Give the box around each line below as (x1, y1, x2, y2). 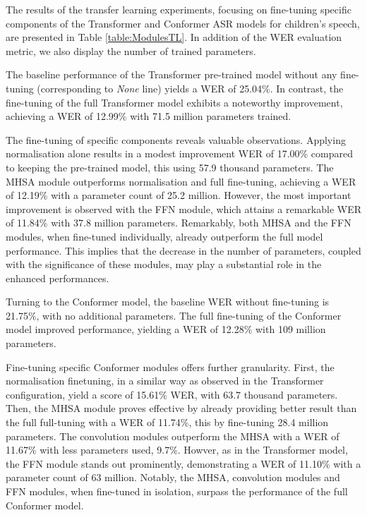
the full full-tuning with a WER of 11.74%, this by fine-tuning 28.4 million (6, 415, 329, 430)
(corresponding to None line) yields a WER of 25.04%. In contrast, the (37, 80, 344, 95)
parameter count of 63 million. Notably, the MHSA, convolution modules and (6, 470, 340, 485)
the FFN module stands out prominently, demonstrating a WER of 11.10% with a (6, 456, 361, 471)
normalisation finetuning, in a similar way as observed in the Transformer (6, 373, 324, 388)
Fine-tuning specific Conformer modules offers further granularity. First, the (6, 359, 335, 374)
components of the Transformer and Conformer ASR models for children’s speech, (6, 16, 360, 30)
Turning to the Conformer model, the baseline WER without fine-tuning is (6, 294, 330, 309)
